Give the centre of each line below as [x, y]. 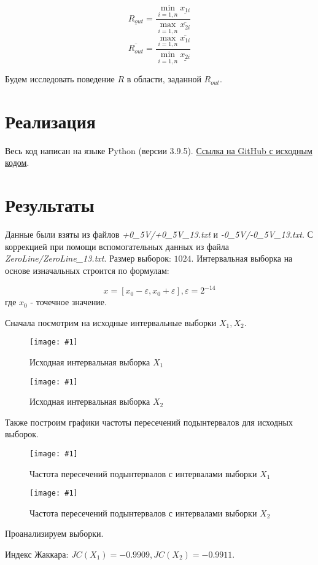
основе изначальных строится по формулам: [87, 270]
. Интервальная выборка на [242, 258]
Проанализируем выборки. [54, 533]
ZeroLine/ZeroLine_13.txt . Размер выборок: [88, 258]
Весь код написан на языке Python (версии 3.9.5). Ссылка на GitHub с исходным [159, 150]
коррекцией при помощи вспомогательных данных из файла [117, 246]
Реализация [50, 121]
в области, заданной [164, 79]
